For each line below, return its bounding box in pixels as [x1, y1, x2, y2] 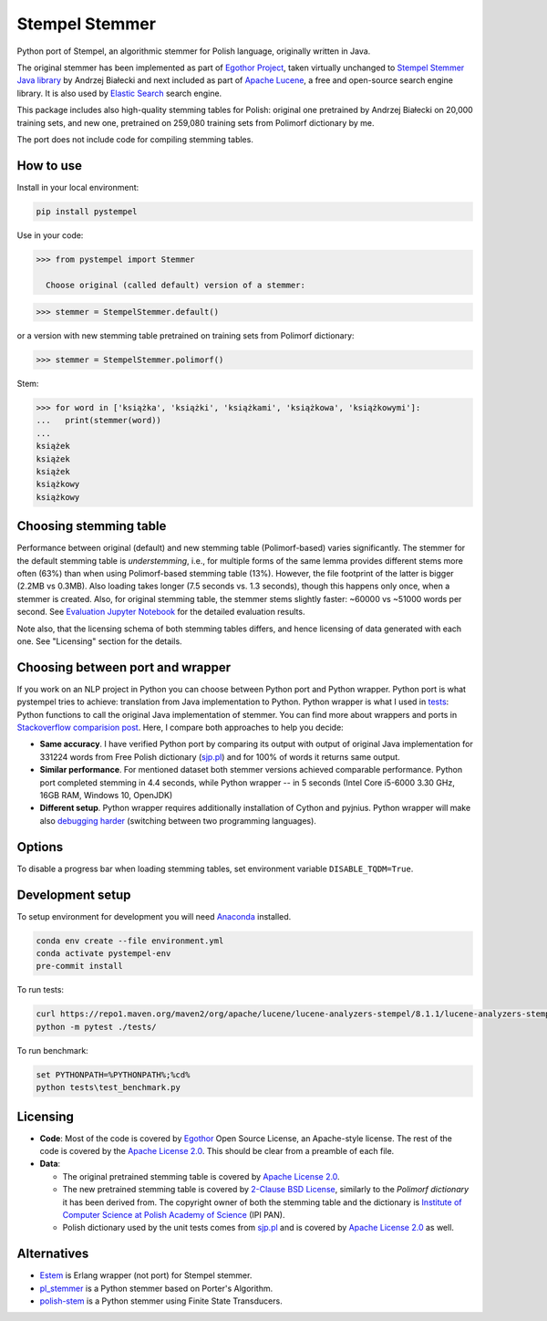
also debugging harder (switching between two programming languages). [39, 815, 316, 826]
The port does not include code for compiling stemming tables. [16, 133, 254, 145]
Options [16, 839, 64, 855]
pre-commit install [36, 961, 123, 972]
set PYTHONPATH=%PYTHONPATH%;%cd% [36, 1069, 191, 1080]
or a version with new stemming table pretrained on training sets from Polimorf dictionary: [16, 330, 355, 341]
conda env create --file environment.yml [36, 935, 224, 946]
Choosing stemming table [16, 518, 167, 534]
